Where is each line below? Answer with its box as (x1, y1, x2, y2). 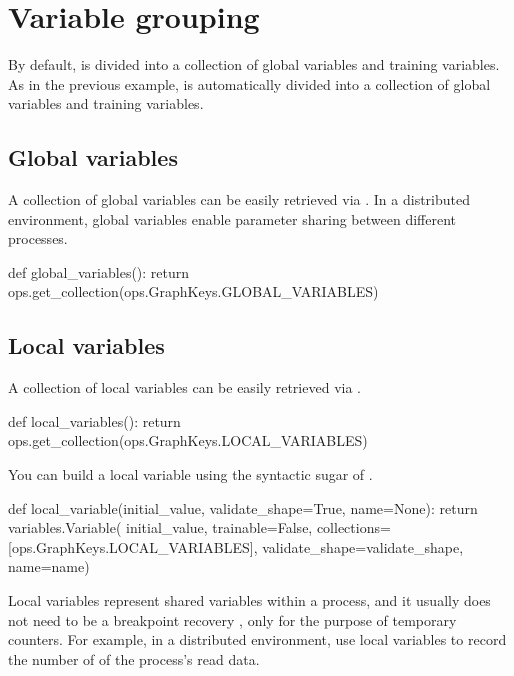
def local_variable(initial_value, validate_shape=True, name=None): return (8, 497, 478, 518)
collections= (316, 517, 391, 538)
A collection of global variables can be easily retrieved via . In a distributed (8, 189, 470, 210)
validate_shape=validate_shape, (262, 536, 464, 557)
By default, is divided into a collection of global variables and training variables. (8, 54, 500, 75)
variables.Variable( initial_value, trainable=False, (8, 517, 313, 538)
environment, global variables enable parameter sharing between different (8, 208, 456, 229)
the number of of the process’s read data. (8, 648, 260, 669)
